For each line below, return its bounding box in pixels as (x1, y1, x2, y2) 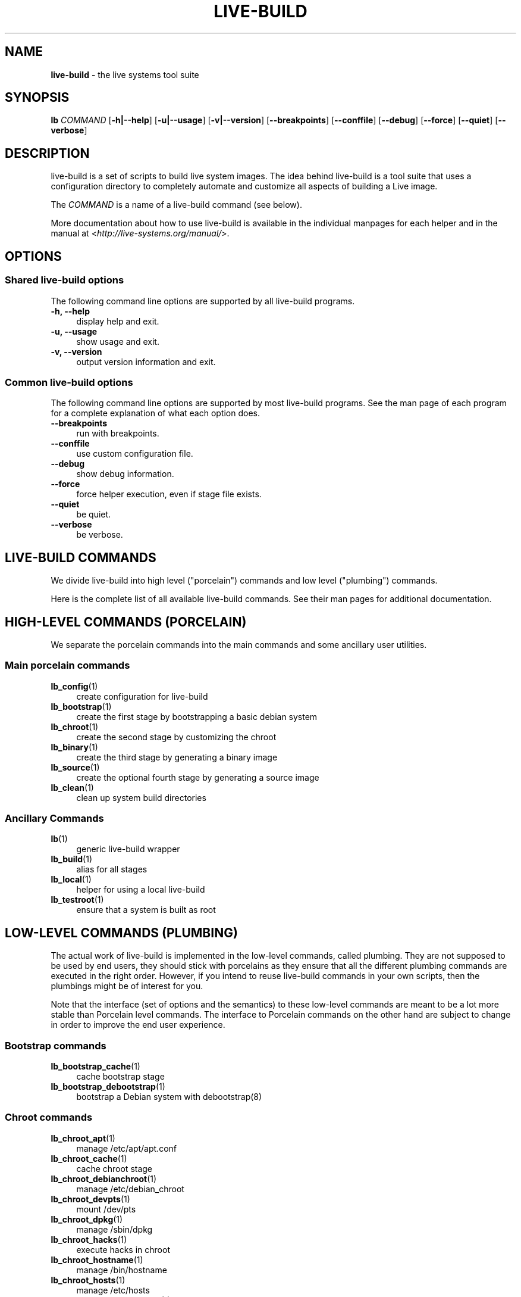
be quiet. (76, 509, 111, 520)
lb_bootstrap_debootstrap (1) (51, 1081, 165, 1092)
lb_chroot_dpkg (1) (51, 1214, 123, 1224)
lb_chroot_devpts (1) (51, 1193, 130, 1204)
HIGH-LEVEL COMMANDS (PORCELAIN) (5, 614, 247, 629)
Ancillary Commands (5, 812, 104, 825)
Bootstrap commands (5, 1039, 106, 1052)
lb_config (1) (51, 681, 98, 691)
